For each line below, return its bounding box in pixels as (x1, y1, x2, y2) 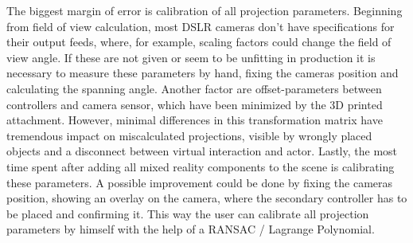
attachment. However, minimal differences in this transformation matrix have (6, 112, 383, 128)
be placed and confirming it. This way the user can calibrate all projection (6, 205, 369, 221)
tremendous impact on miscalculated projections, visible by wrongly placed (6, 127, 372, 143)
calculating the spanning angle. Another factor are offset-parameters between (6, 80, 382, 96)
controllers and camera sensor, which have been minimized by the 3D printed (6, 96, 383, 112)
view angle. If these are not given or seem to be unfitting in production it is (6, 49, 376, 65)
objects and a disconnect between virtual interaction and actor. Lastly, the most (6, 143, 398, 159)
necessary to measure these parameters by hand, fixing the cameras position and (6, 65, 399, 81)
